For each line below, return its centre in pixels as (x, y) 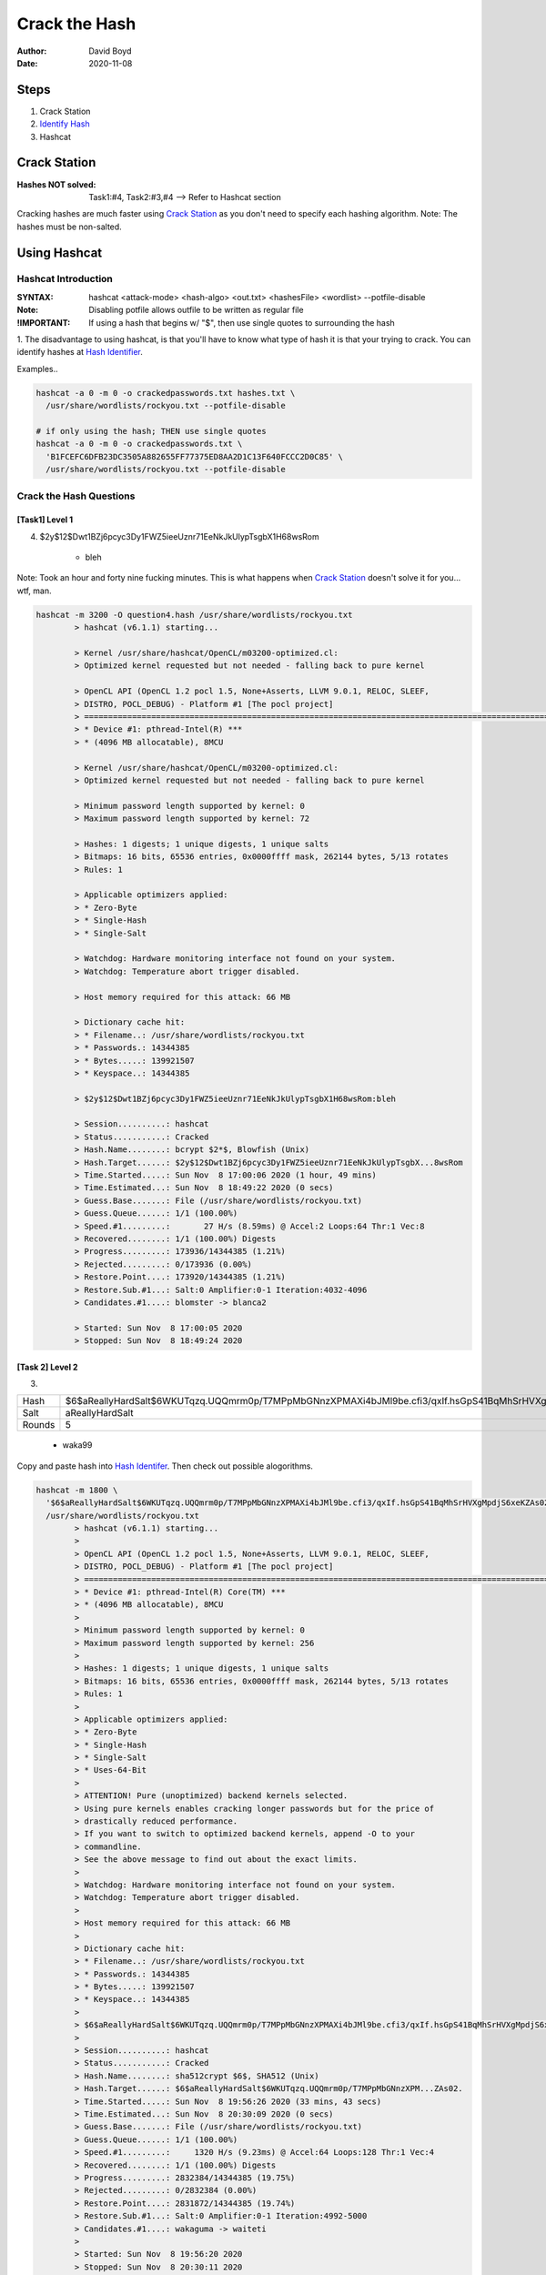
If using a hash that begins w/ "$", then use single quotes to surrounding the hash (242, 322)
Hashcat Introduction (65, 279)
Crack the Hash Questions (76, 496)
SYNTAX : (35, 297)
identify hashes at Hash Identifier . (80, 352)
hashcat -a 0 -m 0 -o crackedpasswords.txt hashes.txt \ (166, 393)
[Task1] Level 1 (45, 520)
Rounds (39, 1425)
